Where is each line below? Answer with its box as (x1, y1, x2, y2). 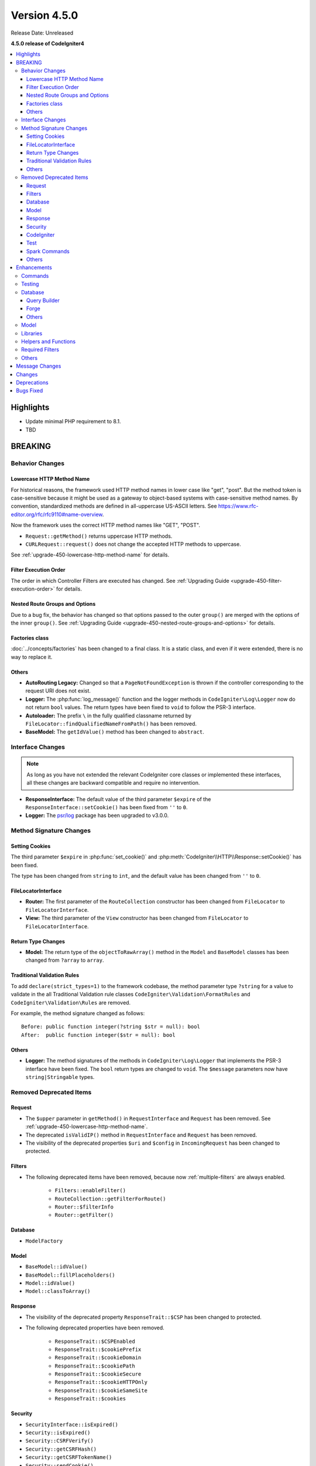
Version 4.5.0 (11, 9, 78, 22)
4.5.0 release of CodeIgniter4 (11, 40, 84, 47)
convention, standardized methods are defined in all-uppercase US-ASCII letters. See (11, 503, 217, 510)
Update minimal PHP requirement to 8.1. (25, 418, 121, 425)
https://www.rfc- (218, 503, 259, 510)
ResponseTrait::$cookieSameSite (54, 1387, 147, 1394)
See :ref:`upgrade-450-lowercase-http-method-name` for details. (11, 551, 170, 558)
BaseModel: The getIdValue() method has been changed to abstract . (25, 728, 204, 735)
